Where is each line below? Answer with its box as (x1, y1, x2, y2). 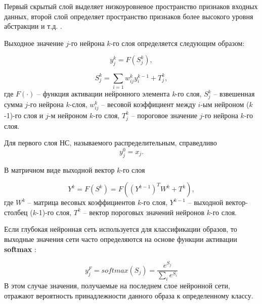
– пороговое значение (131, 110, 197, 120)
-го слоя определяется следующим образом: (110, 37, 245, 48)
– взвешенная (213, 88, 255, 98)
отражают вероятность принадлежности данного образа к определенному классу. (4, 290, 253, 300)
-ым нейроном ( (200, 98, 249, 109)
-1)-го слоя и (4, 110, 43, 120)
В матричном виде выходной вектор (4, 164, 115, 175)
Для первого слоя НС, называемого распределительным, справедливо (4, 137, 217, 148)
